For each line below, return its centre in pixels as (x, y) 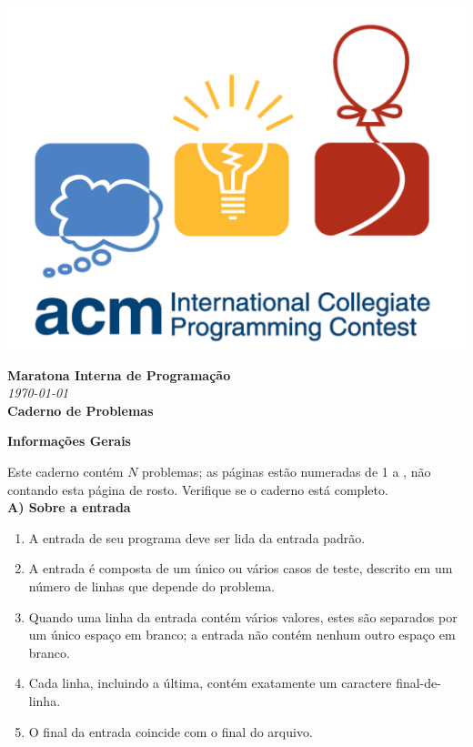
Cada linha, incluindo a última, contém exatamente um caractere (210, 683)
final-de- (418, 683)
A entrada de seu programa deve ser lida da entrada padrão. (197, 537)
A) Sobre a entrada (69, 507)
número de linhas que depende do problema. (152, 585)
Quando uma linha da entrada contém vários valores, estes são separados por (243, 616)
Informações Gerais (69, 441)
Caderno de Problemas (81, 410)
